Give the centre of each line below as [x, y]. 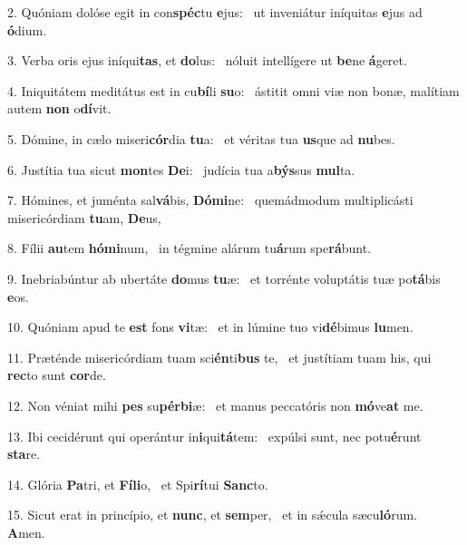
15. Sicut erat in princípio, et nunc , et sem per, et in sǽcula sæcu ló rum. [212, 515]
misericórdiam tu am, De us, [84, 217]
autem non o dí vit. [59, 108]
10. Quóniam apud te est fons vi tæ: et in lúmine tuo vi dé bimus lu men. [210, 327]
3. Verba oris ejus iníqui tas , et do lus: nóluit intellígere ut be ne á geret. [207, 60]
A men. [26, 532]
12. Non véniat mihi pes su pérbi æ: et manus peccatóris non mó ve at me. [215, 405]
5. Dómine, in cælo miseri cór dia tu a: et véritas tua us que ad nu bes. [201, 138]
